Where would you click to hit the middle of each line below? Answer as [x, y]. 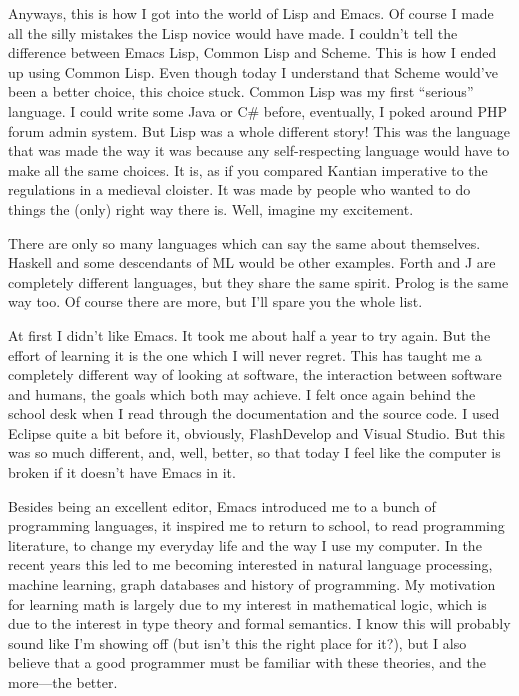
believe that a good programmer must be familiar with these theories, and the [247, 662]
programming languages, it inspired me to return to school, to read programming [256, 525]
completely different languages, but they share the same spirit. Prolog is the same [258, 281]
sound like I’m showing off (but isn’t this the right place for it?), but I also [237, 642]
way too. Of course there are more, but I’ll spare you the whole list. [215, 301]
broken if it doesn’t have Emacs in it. [122, 472]
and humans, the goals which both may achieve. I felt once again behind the [242, 393]
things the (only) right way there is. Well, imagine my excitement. [211, 208]
